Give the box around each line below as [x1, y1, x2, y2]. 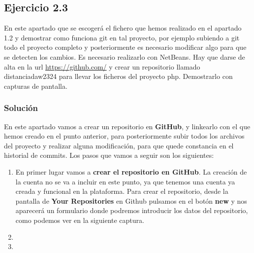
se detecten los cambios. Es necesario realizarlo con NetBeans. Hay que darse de [4, 51, 245, 62]
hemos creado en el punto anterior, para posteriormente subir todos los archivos [4, 131, 245, 141]
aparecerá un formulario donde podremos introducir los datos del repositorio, [15, 205, 248, 216]
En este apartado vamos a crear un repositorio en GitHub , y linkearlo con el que [4, 121, 251, 131]
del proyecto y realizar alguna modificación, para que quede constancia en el [4, 140, 234, 150]
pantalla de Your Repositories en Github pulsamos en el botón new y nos [15, 195, 247, 206]
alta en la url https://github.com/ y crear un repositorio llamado [4, 61, 200, 72]
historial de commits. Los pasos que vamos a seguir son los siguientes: [4, 150, 214, 160]
